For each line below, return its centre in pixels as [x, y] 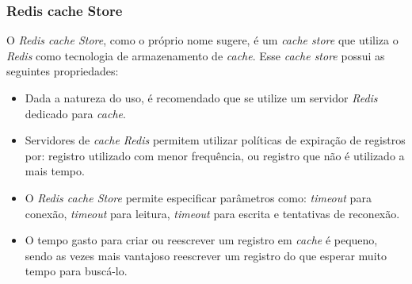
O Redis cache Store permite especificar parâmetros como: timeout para [198, 197]
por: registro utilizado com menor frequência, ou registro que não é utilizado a [215, 155]
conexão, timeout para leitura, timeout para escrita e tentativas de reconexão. [212, 213]
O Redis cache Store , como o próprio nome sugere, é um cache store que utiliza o [202, 40]
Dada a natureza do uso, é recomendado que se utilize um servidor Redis [201, 98]
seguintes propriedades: [63, 71]
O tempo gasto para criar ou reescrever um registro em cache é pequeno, [201, 240]
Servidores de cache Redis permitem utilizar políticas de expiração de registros [215, 140]
